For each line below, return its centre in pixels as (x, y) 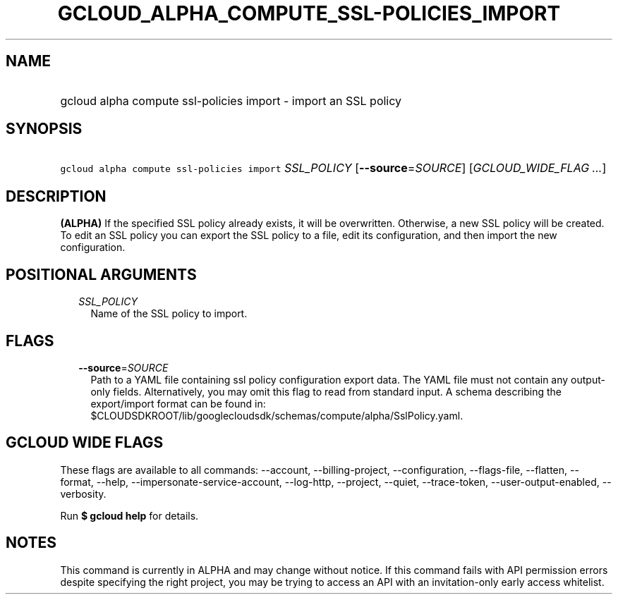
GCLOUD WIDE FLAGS (85, 443)
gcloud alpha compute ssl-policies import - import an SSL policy (231, 100)
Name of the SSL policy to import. (169, 314)
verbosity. (83, 494)
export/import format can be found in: (178, 403)
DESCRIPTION (56, 196)
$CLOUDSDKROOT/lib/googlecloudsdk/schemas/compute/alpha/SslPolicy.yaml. (277, 415)
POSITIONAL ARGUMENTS (101, 274)
